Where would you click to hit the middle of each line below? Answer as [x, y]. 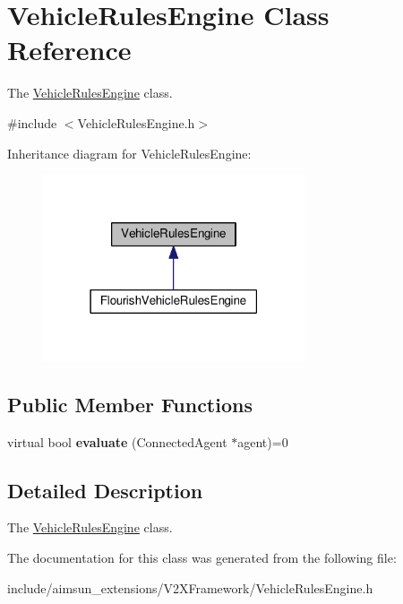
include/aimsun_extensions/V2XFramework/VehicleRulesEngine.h [190, 587]
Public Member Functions [130, 404]
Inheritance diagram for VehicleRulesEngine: [129, 153]
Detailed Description [105, 490]
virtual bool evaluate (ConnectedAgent [117, 441]
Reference [69, 50]
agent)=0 [263, 441]
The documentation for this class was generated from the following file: [202, 557]
